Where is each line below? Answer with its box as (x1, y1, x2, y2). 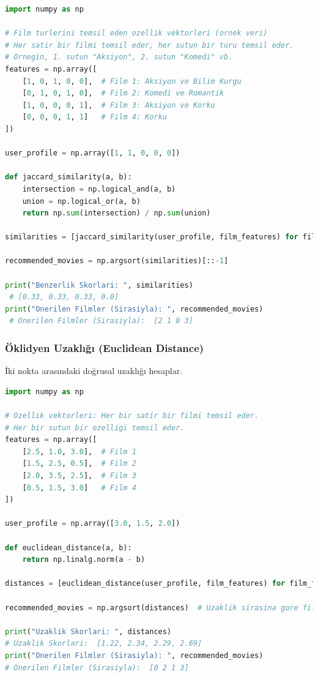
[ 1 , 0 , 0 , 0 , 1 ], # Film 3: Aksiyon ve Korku (22, 100, 215, 110)
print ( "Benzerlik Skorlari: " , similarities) (5, 280, 193, 290)
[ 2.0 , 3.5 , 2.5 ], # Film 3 (22, 471, 136, 480)
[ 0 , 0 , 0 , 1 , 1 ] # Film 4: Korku (22, 113, 167, 122)
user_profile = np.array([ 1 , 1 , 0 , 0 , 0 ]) (5, 149, 180, 158)
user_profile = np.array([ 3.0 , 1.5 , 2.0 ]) (5, 519, 180, 528)
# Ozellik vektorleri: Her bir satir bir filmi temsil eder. (5, 411, 259, 421)
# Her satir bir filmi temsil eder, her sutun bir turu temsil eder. (5, 40, 294, 50)
